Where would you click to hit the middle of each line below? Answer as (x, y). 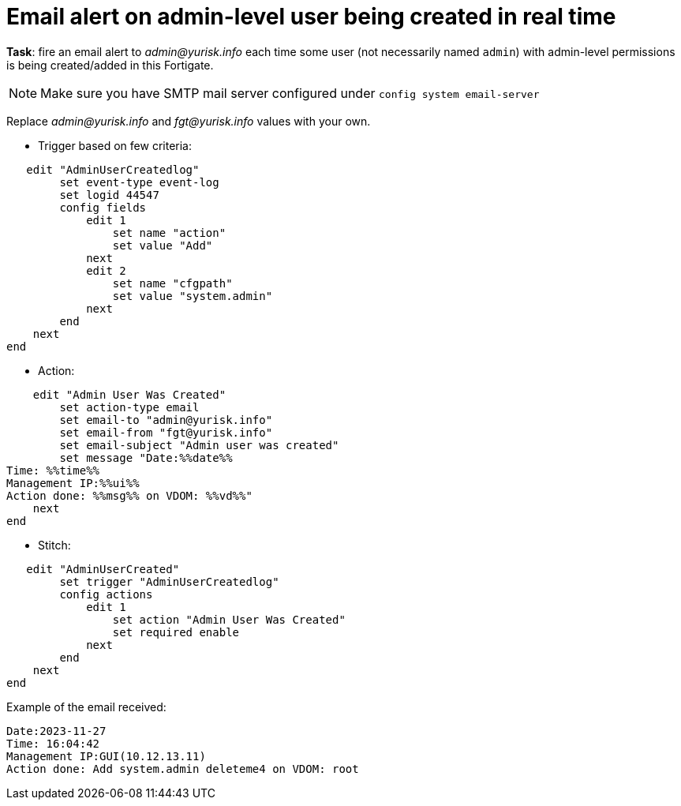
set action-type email (129, 407)
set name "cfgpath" (172, 283)
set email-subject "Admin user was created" (199, 445)
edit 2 (106, 270)
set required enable (176, 632)
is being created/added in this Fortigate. (110, 65)
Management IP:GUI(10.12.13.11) (106, 756)
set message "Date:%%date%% (146, 457)
